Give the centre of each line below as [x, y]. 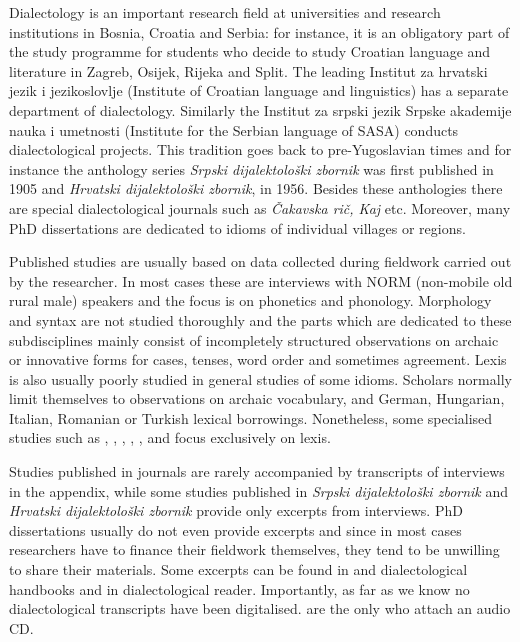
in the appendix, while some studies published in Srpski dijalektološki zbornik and [259, 490]
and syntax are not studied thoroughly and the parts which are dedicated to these [260, 319]
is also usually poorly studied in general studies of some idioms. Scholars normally [260, 378]
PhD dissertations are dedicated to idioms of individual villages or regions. [237, 227]
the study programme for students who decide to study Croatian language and [250, 51]
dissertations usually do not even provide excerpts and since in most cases [235, 529]
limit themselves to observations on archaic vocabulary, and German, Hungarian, [257, 398]
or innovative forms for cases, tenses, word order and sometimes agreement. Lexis [258, 359]
